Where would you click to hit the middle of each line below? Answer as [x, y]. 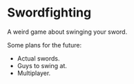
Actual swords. [38, 58]
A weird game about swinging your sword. [67, 32]
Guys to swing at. [42, 65]
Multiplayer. [34, 73]
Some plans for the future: [45, 45]
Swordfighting [49, 13]
